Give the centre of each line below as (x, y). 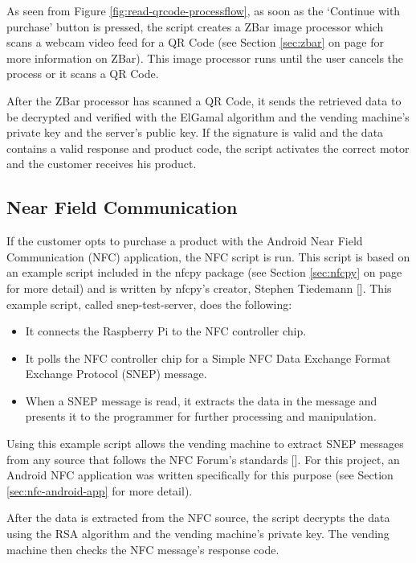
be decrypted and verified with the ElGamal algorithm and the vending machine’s (208, 116)
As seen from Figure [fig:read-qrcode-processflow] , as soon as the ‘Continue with (204, 10)
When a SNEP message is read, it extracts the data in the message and (201, 400)
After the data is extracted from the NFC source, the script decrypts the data (198, 518)
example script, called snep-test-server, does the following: (149, 304)
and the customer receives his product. (102, 164)
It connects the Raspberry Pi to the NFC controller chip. (166, 331)
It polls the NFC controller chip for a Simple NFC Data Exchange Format (208, 358)
